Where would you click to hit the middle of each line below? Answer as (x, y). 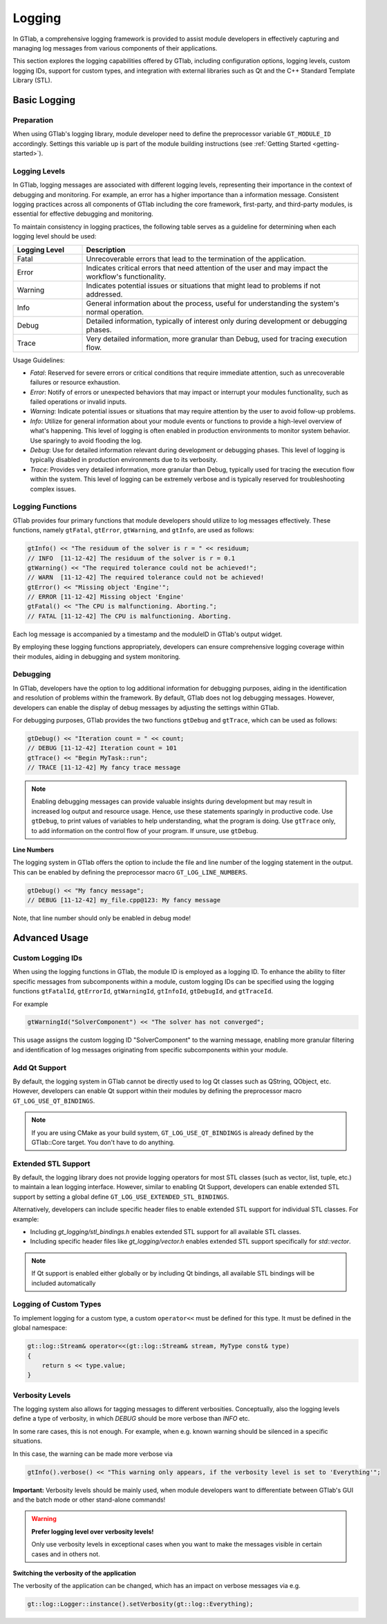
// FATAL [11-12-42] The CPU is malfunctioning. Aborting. (129, 616)
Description (106, 250)
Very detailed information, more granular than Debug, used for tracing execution (217, 339)
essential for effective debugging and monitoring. (83, 214)
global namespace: (40, 1328)
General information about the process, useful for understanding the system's (213, 303)
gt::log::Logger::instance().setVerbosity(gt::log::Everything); (140, 1604)
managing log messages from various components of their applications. (115, 48)
